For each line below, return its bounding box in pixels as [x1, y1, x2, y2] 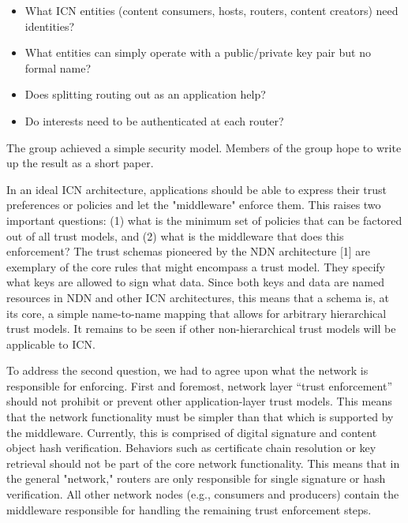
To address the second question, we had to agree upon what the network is [6, 362, 369, 379]
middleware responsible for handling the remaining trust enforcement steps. [6, 501, 372, 517]
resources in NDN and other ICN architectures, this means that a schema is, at [6, 289, 390, 305]
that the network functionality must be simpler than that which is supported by [6, 409, 394, 425]
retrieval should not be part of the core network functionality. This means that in [6, 454, 400, 471]
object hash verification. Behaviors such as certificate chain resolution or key [6, 439, 376, 456]
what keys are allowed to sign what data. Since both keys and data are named [6, 274, 385, 290]
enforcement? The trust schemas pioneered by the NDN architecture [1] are [6, 243, 371, 260]
